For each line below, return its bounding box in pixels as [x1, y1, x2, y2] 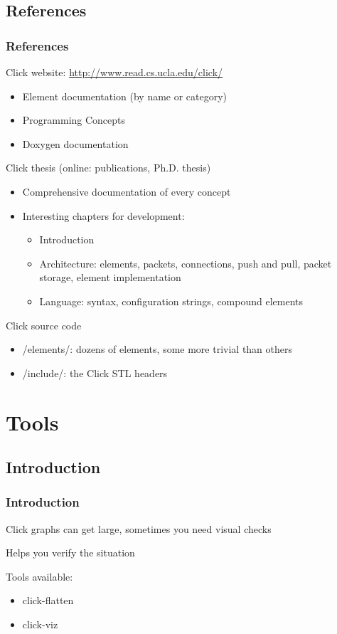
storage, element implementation [39, 270, 181, 285]
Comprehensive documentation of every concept [22, 184, 231, 199]
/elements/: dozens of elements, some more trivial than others [22, 342, 293, 356]
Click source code [6, 317, 82, 332]
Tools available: [6, 569, 73, 583]
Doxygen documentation [22, 136, 129, 151]
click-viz [22, 617, 58, 632]
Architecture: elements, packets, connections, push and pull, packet [39, 255, 332, 270]
